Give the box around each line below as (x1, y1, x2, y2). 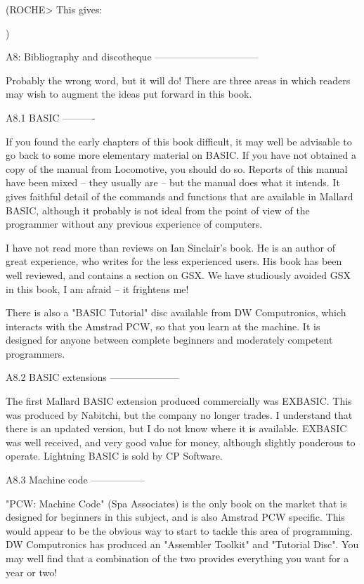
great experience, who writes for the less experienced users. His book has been (6, 254, 342, 268)
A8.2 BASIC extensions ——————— (6, 370, 179, 384)
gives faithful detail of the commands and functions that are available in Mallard (6, 188, 353, 203)
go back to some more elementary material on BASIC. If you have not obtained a (6, 148, 356, 162)
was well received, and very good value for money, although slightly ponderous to (6, 434, 356, 449)
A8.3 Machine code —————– (6, 472, 145, 487)
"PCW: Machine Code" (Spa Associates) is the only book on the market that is (6, 495, 347, 510)
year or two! (6, 564, 58, 579)
